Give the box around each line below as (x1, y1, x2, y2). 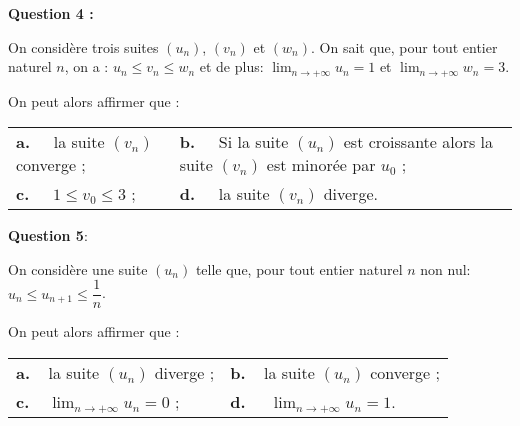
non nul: (420, 258, 471, 279)
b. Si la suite (179, 130, 289, 154)
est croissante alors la (343, 130, 494, 154)
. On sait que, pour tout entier (310, 36, 498, 57)
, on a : (64, 56, 109, 77)
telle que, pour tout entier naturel (195, 258, 403, 279)
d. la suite (179, 182, 270, 206)
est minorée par (266, 153, 376, 177)
